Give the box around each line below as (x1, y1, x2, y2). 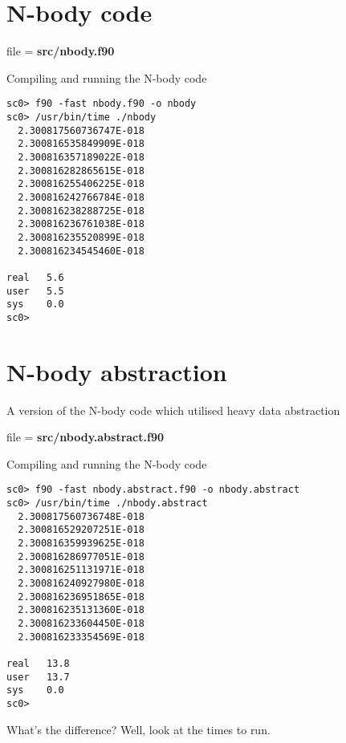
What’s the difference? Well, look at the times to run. (6, 721, 271, 737)
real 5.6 (6, 271, 64, 283)
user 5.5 (6, 285, 64, 297)
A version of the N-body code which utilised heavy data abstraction (6, 401, 340, 418)
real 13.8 (6, 657, 70, 669)
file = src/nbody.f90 (6, 43, 115, 59)
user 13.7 (6, 671, 70, 683)
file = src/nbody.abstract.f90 (6, 428, 165, 445)
